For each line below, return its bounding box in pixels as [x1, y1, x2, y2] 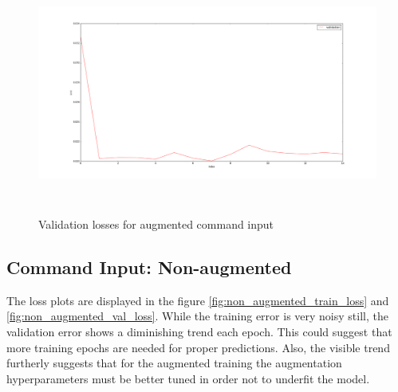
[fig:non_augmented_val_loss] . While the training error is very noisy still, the [6, 308, 388, 324]
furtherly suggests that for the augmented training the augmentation [6, 355, 342, 371]
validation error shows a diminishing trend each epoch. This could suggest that [6, 323, 392, 339]
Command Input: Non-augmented [6, 254, 292, 279]
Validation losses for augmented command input [38, 215, 274, 232]
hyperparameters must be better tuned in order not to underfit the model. [6, 370, 370, 386]
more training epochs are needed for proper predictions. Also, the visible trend [6, 339, 390, 355]
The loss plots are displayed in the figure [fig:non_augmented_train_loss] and [6, 292, 389, 308]
